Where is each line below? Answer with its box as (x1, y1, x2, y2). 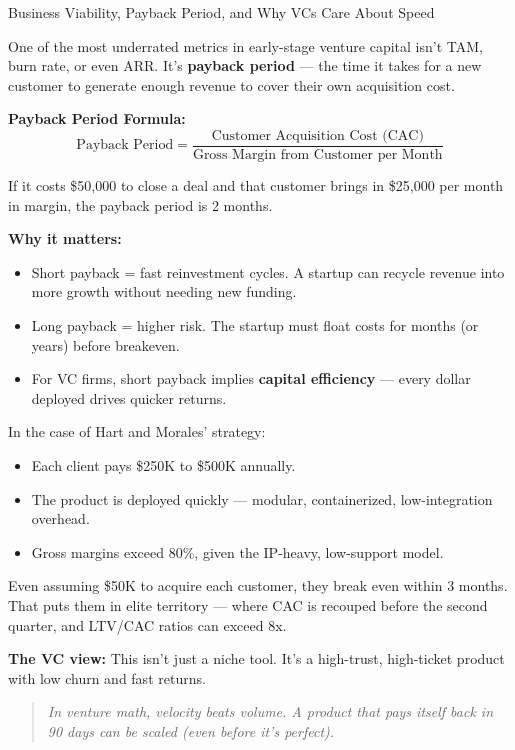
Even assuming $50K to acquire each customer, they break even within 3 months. (8, 575, 508, 596)
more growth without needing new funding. (31, 281, 297, 302)
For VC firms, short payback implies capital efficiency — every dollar (31, 368, 471, 389)
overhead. (31, 508, 90, 529)
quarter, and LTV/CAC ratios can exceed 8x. (8, 614, 287, 635)
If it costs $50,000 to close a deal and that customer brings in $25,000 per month (8, 175, 504, 196)
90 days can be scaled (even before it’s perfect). (47, 720, 335, 741)
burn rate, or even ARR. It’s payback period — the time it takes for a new (8, 55, 482, 76)
